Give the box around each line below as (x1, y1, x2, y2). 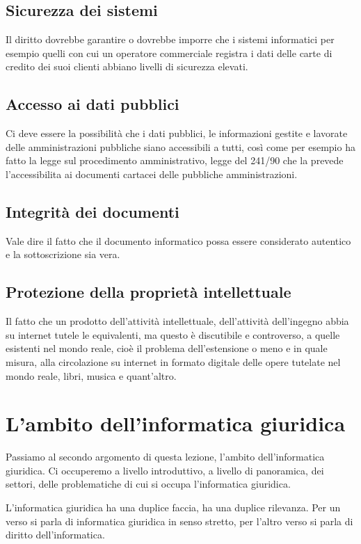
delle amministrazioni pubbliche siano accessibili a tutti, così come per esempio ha (6, 139, 355, 154)
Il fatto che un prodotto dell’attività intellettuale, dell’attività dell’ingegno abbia (6, 314, 349, 328)
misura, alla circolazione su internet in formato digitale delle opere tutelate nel (6, 354, 341, 369)
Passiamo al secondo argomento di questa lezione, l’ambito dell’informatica (6, 449, 325, 464)
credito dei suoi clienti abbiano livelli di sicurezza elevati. (6, 59, 248, 74)
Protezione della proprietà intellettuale (6, 281, 291, 303)
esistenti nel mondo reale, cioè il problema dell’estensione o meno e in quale (6, 341, 328, 355)
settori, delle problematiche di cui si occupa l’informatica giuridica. (6, 477, 291, 491)
